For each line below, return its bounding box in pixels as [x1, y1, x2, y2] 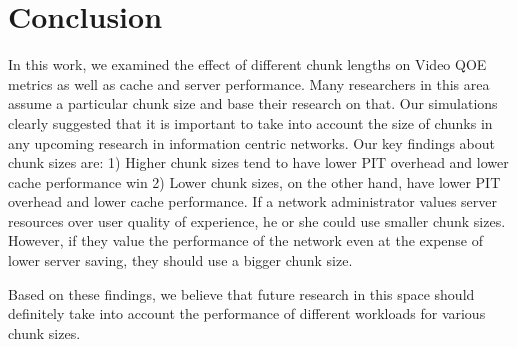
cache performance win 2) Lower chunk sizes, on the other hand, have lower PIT [8, 171, 501, 192]
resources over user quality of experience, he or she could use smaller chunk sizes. [8, 210, 506, 231]
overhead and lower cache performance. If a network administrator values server [8, 191, 497, 212]
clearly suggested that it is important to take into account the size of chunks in [8, 112, 493, 133]
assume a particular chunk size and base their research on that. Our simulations [8, 93, 498, 114]
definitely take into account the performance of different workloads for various [8, 303, 486, 324]
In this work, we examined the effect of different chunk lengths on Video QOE [8, 54, 487, 75]
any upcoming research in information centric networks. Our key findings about [8, 132, 496, 153]
